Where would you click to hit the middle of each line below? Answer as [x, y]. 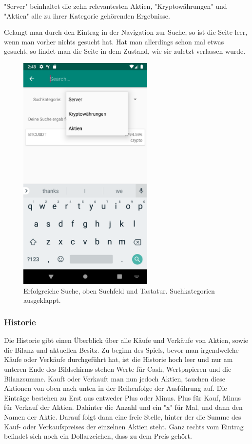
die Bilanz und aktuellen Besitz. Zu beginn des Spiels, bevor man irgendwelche [121, 349]
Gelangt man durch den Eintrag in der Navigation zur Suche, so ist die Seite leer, [126, 32]
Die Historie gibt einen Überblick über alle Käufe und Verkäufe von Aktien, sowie [126, 340]
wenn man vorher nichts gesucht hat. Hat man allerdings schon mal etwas [114, 41]
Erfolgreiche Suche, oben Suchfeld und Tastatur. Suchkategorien [119, 290]
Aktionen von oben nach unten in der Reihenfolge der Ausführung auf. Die [116, 388]
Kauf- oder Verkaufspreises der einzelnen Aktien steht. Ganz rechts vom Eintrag [124, 426]
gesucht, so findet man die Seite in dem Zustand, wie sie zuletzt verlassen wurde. [125, 51]
